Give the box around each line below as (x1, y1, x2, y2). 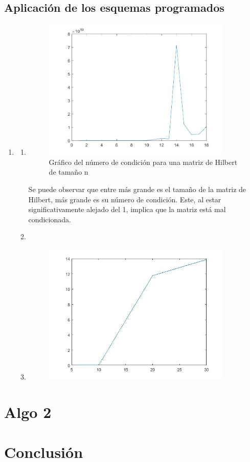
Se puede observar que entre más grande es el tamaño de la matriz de (28, 184, 246, 194)
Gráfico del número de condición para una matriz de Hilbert (49, 156, 238, 167)
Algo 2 (4, 401, 52, 422)
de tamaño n (49, 166, 88, 177)
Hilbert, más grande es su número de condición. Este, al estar (28, 194, 221, 204)
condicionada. (28, 214, 71, 224)
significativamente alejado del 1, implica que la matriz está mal (28, 204, 226, 215)
